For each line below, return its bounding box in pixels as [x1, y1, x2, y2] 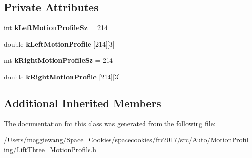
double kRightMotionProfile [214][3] [4, 71, 120, 81]
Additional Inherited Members [4, 95, 161, 110]
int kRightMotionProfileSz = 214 [4, 55, 113, 65]
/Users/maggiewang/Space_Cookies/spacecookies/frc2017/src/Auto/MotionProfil [4, 135, 249, 145]
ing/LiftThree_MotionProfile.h [4, 144, 96, 154]
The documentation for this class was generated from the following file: [4, 118, 216, 128]
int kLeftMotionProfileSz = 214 [4, 22, 108, 33]
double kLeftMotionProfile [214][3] [4, 39, 115, 49]
